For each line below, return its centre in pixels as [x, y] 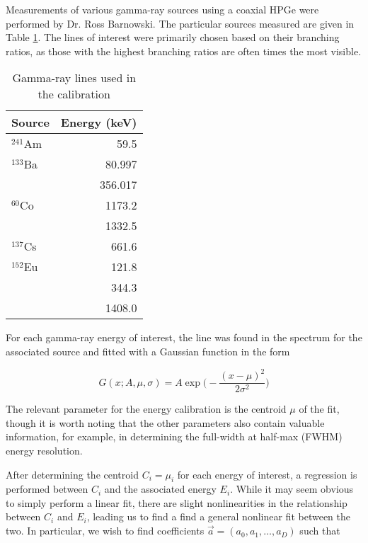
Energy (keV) [99, 122]
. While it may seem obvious [292, 489]
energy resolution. [44, 450]
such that [320, 531]
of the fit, [319, 409]
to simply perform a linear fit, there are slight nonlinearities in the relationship [177, 502]
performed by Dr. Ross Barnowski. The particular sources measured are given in [180, 23]
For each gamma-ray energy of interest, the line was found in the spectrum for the [184, 337]
